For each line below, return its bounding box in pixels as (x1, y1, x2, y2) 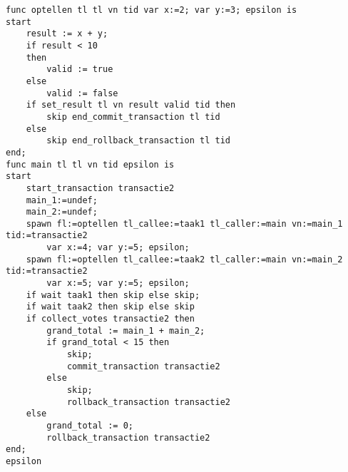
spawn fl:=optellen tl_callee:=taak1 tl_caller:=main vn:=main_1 (26, 218, 343, 229)
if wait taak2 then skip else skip (26, 302, 195, 312)
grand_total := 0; (46, 420, 133, 431)
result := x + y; (26, 29, 108, 39)
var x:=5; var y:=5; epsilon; (46, 278, 190, 289)
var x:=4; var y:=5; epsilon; (46, 242, 190, 253)
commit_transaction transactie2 (66, 361, 220, 371)
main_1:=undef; (26, 195, 98, 205)
